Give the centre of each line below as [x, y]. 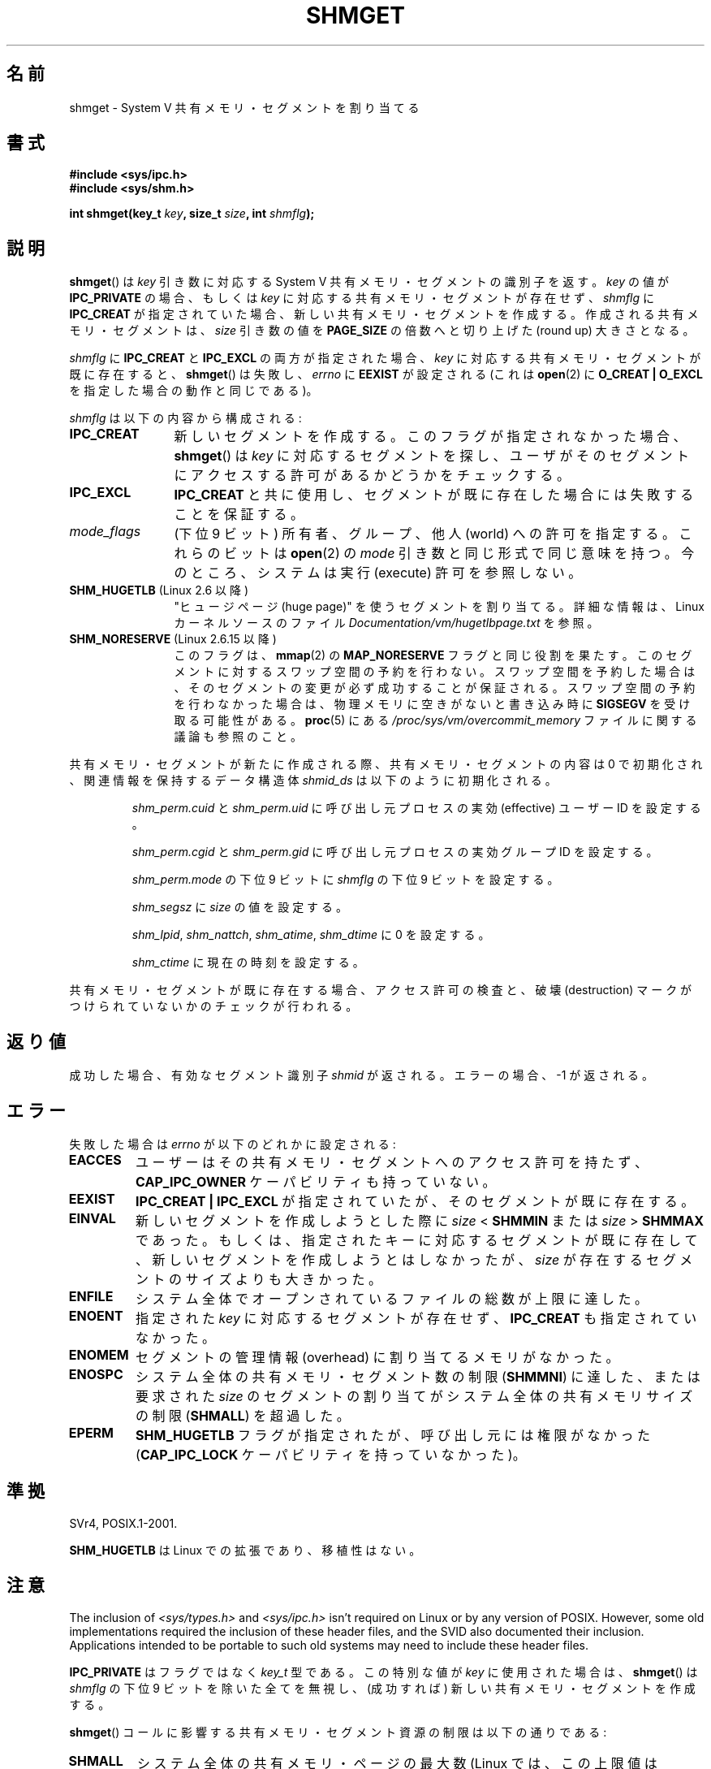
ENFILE [91, 1296]
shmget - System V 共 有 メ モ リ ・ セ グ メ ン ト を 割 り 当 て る [244, 107]
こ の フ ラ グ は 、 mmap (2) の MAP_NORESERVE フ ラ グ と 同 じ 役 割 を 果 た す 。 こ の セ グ [433, 655]
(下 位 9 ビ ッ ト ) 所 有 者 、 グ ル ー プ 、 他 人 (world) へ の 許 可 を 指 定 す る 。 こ [433, 534]
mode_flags [105, 532]
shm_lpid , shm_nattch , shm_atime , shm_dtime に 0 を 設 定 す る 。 [311, 935]
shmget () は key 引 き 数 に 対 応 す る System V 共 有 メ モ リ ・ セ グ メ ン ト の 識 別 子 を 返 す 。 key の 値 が [369, 282]
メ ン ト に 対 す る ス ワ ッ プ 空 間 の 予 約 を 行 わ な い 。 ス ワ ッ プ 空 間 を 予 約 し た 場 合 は [435, 672]
